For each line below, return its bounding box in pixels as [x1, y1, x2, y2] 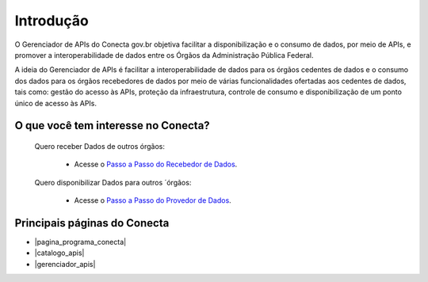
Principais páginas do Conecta [14, 216, 170, 230]
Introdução [14, 12, 89, 29]
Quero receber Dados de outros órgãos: [34, 141, 166, 151]
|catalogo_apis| [34, 248, 85, 257]
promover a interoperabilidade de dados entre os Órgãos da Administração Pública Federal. [14, 50, 314, 59]
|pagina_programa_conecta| [34, 237, 127, 246]
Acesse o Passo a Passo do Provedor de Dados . [74, 196, 231, 205]
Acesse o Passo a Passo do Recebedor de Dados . [74, 159, 238, 170]
